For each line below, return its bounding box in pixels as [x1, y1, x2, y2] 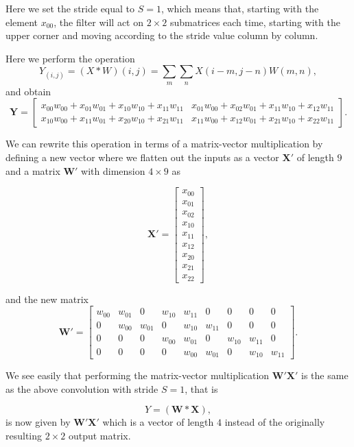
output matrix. [68, 428, 131, 442]
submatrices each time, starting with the [169, 14, 340, 29]
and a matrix [5, 163, 60, 178]
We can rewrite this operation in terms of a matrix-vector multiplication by [5, 136, 323, 151]
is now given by [5, 415, 71, 429]
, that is [185, 381, 218, 396]
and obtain [5, 84, 51, 98]
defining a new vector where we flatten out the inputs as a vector [5, 149, 279, 164]
